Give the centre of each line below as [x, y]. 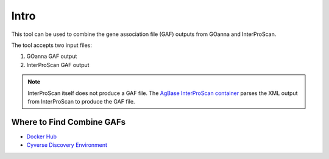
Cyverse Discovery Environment [67, 145]
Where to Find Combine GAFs [69, 122]
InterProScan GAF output [58, 65]
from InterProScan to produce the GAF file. [81, 101]
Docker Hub [42, 136]
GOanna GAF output [52, 56]
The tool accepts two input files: [52, 45]
